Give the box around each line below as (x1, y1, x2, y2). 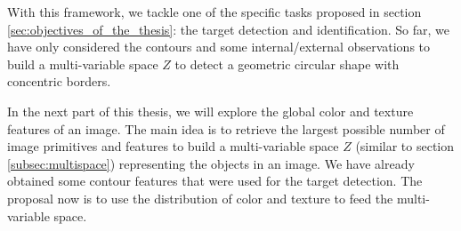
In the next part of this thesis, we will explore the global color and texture (7, 101, 414, 120)
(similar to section (355, 137, 455, 155)
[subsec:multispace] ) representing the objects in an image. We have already (7, 154, 415, 172)
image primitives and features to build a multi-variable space (7, 137, 339, 155)
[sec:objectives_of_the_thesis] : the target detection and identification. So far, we (7, 20, 450, 38)
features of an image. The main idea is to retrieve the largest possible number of (7, 119, 445, 138)
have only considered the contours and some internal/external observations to (7, 37, 431, 56)
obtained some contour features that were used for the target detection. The (7, 171, 423, 190)
